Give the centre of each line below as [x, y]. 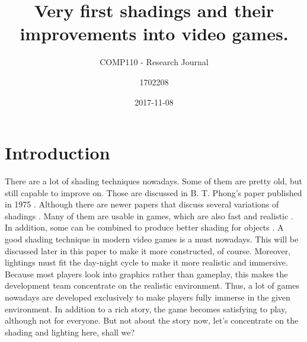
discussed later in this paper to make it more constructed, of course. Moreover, [148, 250]
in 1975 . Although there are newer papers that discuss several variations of [142, 204]
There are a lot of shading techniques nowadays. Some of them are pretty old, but [154, 181]
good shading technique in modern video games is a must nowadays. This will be [152, 239]
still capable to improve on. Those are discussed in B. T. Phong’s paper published [153, 192]
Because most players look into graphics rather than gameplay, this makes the [146, 274]
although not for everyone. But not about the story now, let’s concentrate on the [152, 320]
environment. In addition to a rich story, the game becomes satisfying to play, [146, 309]
